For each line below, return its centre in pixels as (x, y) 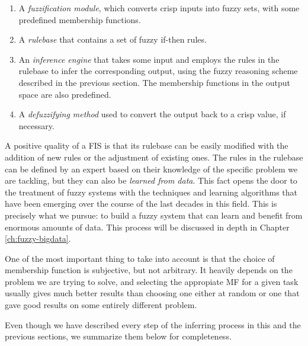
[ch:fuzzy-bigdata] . (38, 238)
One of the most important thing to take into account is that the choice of (140, 258)
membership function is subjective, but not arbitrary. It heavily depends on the (149, 270)
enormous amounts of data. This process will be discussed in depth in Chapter (147, 227)
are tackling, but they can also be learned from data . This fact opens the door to (151, 180)
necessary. (36, 125)
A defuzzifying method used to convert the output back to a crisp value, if (152, 114)
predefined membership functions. (80, 19)
